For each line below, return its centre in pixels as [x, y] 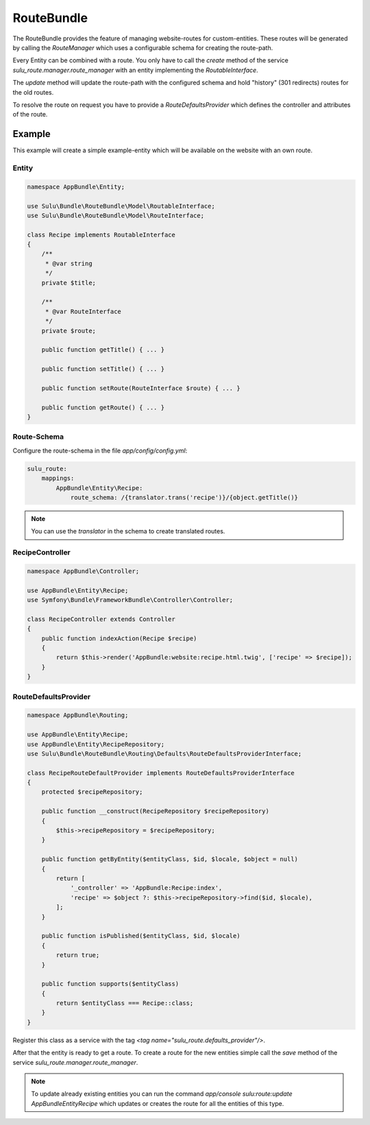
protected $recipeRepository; [92, 792]
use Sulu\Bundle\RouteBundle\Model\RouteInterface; [116, 215]
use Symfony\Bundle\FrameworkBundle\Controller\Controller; [130, 600]
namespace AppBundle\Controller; [83, 571]
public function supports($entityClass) [110, 984]
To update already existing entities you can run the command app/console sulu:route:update [162, 1094]
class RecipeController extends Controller [101, 619]
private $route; [69, 330]
